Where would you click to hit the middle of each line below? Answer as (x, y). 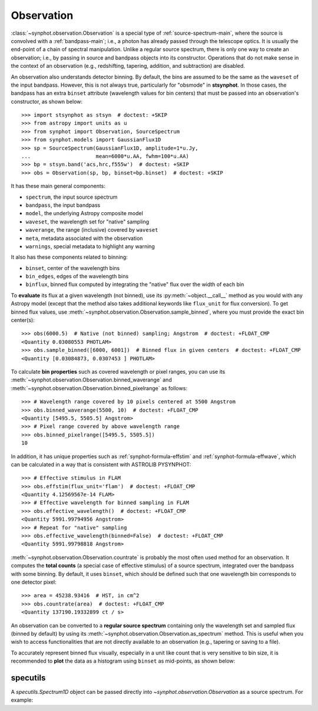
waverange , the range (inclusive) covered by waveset (92, 230)
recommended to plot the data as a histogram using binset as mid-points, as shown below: (123, 661)
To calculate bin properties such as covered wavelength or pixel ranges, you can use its (118, 372)
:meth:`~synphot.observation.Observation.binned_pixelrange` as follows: (99, 388)
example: (22, 700)
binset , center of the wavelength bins (73, 268)
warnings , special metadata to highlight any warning (90, 246)
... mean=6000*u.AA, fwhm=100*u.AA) (105, 157)
